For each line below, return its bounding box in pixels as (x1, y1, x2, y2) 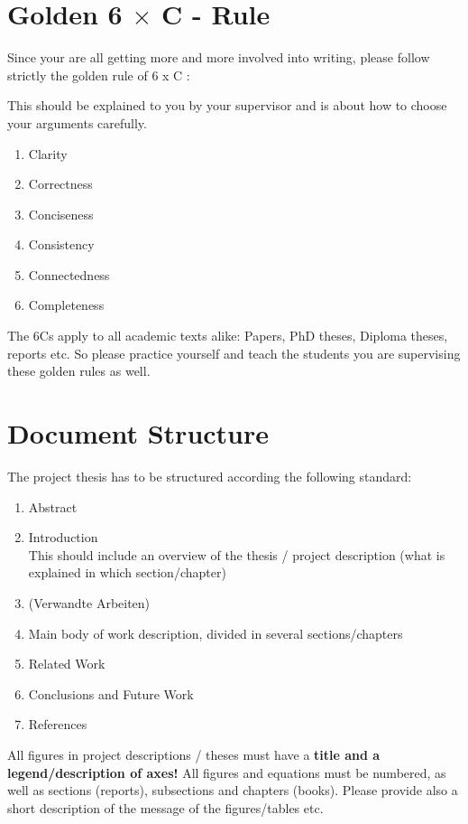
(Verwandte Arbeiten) (28, 593, 151, 612)
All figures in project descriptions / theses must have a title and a (7, 744, 381, 763)
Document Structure (7, 415, 270, 452)
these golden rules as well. (7, 361, 151, 380)
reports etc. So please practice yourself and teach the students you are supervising (7, 343, 461, 362)
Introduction (28, 528, 98, 547)
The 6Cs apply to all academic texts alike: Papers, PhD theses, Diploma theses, (7, 326, 448, 345)
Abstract (28, 497, 78, 516)
